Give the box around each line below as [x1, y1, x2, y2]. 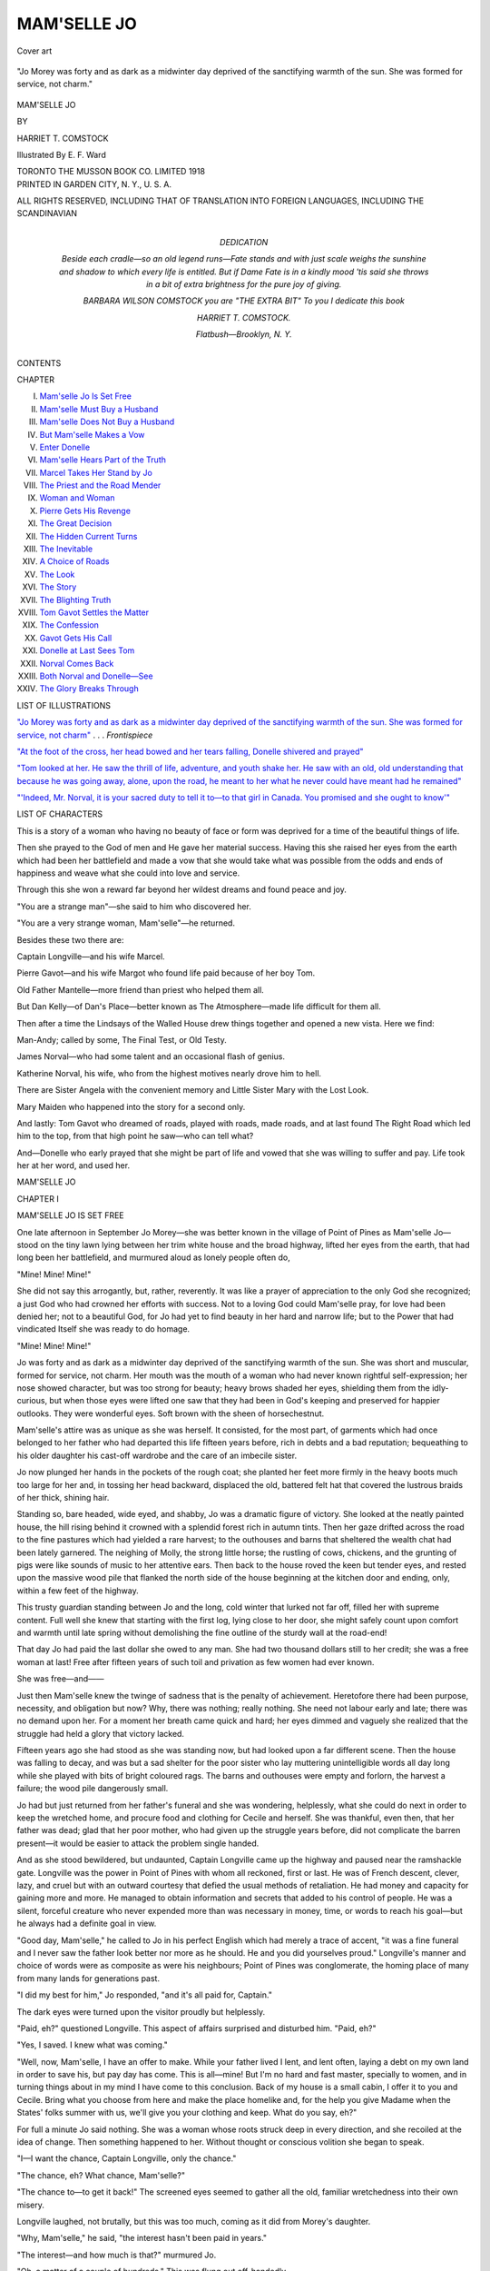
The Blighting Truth [39, 594, 112, 605]
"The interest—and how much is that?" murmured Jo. [16, 2249, 217, 2260]
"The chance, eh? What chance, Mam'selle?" [16, 2169, 186, 2180]
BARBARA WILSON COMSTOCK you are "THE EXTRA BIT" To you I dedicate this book [83, 295, 406, 306]
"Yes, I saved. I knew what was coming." [16, 2039, 168, 2050]
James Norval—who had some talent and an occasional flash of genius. [16, 1051, 286, 1062]
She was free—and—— [16, 1673, 104, 1684]
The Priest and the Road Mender [39, 480, 162, 491]
